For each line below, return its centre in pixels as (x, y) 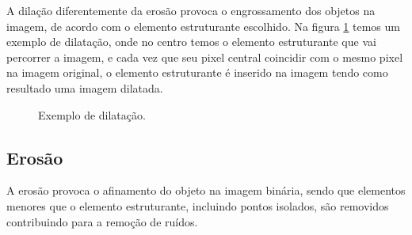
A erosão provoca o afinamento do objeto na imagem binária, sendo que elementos (206, 190)
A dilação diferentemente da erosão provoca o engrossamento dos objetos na (191, 10)
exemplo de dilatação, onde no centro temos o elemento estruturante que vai (191, 42)
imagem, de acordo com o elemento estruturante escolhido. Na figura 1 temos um (203, 26)
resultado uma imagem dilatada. (85, 87)
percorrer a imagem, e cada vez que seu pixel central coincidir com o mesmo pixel (205, 57)
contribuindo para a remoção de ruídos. (102, 221)
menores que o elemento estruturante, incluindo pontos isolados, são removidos (198, 205)
